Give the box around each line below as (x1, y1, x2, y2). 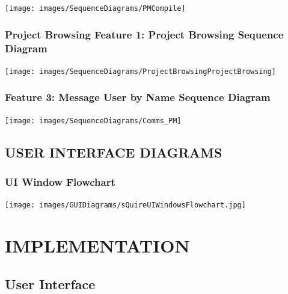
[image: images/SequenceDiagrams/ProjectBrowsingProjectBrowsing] (5, 67, 277, 76)
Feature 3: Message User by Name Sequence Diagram (5, 90, 271, 105)
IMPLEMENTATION (5, 233, 190, 258)
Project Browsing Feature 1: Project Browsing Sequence (5, 26, 284, 41)
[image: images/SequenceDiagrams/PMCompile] (5, 4, 186, 13)
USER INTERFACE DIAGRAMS (5, 142, 222, 161)
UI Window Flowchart (5, 174, 115, 189)
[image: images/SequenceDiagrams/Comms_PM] (5, 116, 182, 125)
